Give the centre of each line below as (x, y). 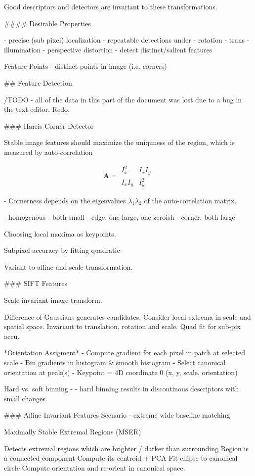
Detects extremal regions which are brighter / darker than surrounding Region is (126, 448)
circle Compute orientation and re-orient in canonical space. (95, 467)
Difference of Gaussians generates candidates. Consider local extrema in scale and (127, 316)
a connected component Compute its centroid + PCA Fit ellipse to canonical (121, 458)
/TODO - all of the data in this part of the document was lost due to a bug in (123, 99)
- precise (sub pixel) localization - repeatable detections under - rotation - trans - (127, 40)
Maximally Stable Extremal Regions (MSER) (73, 431)
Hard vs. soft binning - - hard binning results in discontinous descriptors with (122, 389)
